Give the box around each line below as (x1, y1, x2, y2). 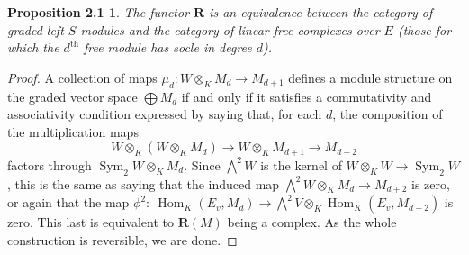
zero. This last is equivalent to (7, 213, 174, 232)
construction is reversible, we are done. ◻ (7, 230, 238, 249)
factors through (7, 155, 92, 174)
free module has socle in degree (83, 38, 252, 57)
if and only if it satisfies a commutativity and (181, 87, 432, 105)
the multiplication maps (7, 122, 139, 141)
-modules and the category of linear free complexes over (76, 20, 380, 39)
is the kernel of (260, 155, 342, 174)
